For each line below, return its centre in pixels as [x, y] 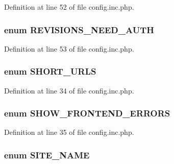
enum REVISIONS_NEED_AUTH [79, 29]
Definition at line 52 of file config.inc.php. [69, 7]
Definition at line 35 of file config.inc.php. [69, 132]
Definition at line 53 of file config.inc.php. [69, 48]
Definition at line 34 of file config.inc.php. [69, 90]
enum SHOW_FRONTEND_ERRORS [87, 113]
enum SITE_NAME [47, 155]
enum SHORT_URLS [50, 71]
